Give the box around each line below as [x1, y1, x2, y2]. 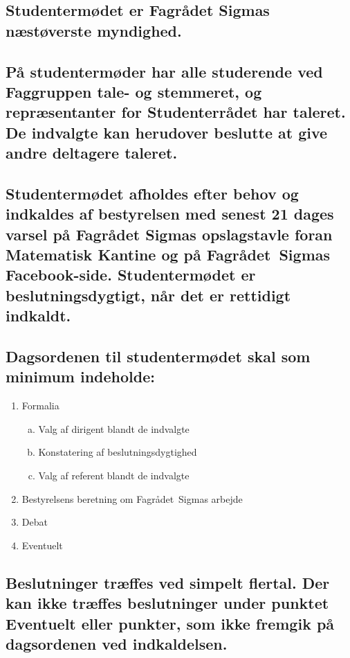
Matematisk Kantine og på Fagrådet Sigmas [6, 244, 331, 265]
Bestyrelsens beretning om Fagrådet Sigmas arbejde [21, 491, 243, 506]
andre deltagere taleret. [6, 142, 178, 163]
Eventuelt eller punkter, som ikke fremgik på [6, 612, 335, 634]
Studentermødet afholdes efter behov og [6, 182, 299, 204]
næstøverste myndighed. [6, 19, 182, 41]
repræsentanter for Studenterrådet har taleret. [6, 101, 346, 123]
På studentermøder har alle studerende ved [6, 60, 323, 82]
